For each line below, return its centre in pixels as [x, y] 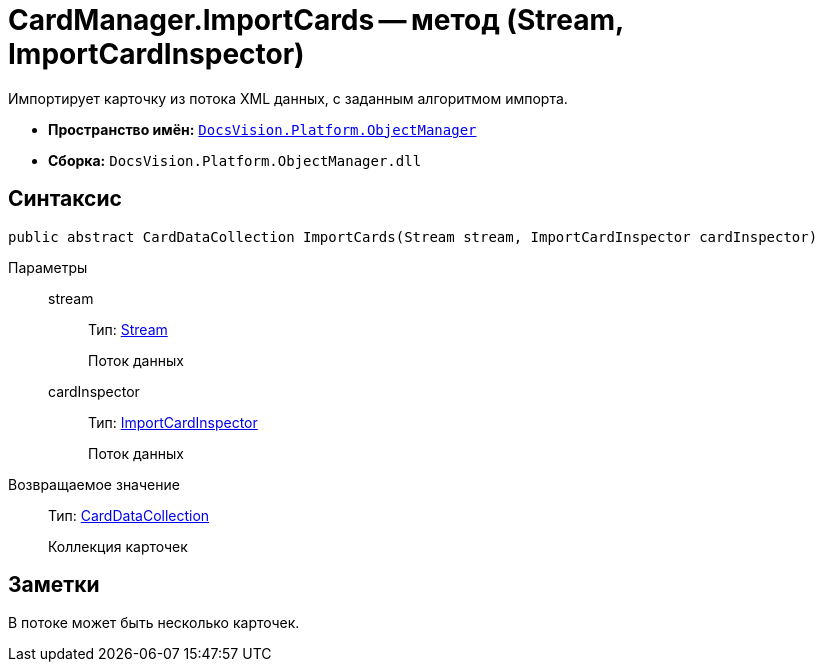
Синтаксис [65, 199]
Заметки [54, 585]
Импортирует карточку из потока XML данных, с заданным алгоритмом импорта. [288, 98]
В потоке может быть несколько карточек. [154, 623]
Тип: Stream [128, 329]
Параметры [48, 267]
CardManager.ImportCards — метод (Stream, [316, 20]
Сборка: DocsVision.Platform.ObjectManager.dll [235, 160]
